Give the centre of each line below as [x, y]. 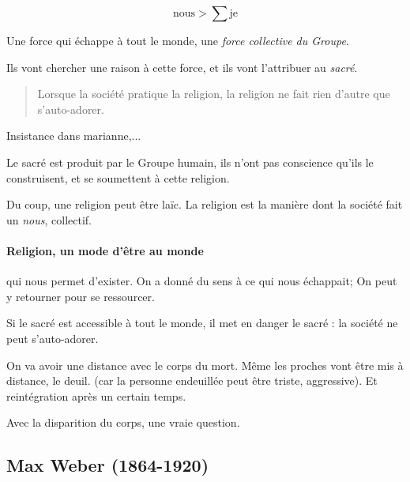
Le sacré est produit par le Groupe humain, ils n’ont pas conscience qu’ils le [190, 162]
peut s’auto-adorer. [53, 338]
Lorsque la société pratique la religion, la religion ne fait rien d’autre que [214, 94]
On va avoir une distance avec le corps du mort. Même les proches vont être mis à [205, 365]
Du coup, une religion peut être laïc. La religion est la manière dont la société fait [205, 204]
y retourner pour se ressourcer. [81, 296]
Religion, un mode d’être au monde [105, 250]
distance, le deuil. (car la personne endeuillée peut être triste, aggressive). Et [192, 380]
